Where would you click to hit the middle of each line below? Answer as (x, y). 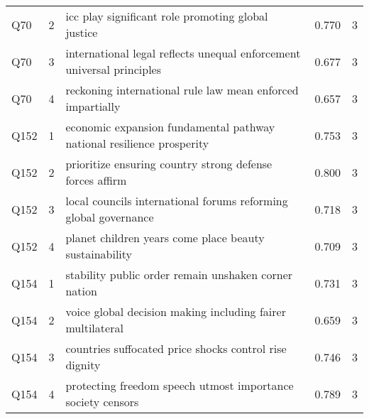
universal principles (113, 69)
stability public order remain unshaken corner (179, 274)
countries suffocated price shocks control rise (176, 348)
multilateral (94, 328)
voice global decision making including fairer (176, 311)
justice (82, 32)
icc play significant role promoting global (167, 16)
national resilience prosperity (137, 143)
